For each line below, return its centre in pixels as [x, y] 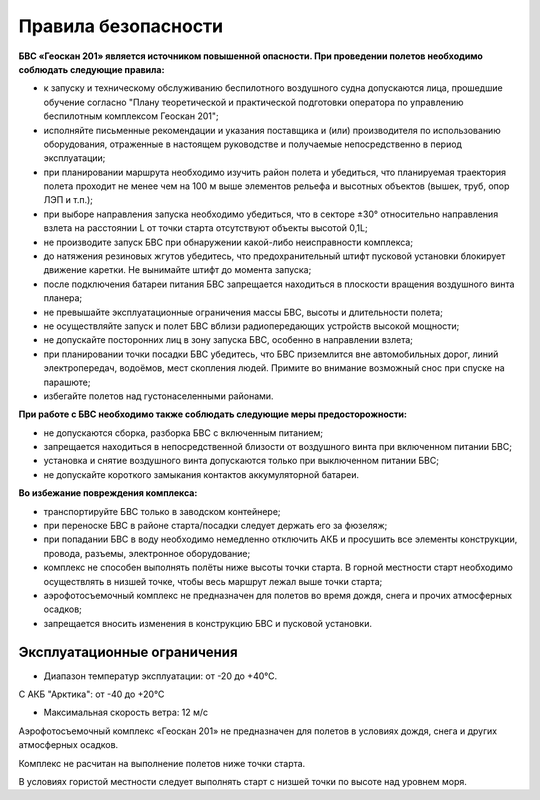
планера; [63, 298]
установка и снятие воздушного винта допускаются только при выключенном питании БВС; [241, 461]
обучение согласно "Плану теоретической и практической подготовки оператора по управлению [253, 102]
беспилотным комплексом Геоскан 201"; [131, 116]
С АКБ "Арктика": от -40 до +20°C [91, 694]
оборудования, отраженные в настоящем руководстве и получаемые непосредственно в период [252, 144]
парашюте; [67, 382]
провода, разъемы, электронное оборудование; [147, 553]
